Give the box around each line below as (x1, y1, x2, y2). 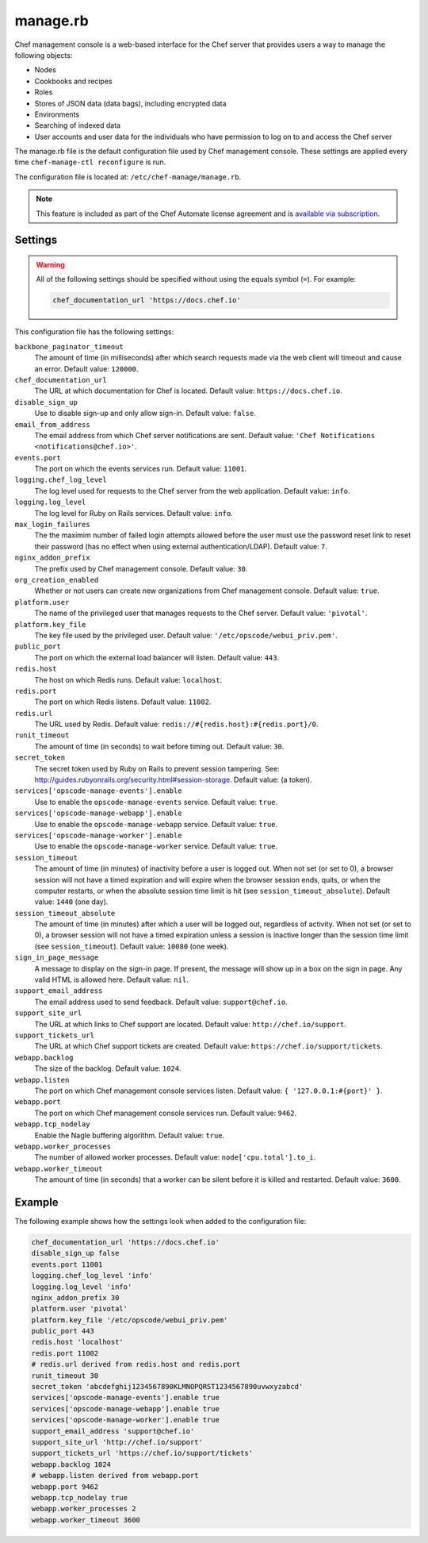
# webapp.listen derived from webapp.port (31, 1471, 199, 1480)
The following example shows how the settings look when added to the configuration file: (14, 1216, 307, 1226)
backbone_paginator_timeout (14, 342, 124, 351)
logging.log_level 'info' (31, 1282, 132, 1291)
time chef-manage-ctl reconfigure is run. (14, 157, 166, 167)
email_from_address (14, 420, 90, 429)
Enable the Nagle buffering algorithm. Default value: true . (34, 1130, 225, 1140)
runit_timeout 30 (31, 1371, 99, 1380)
